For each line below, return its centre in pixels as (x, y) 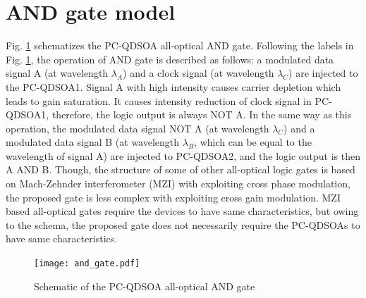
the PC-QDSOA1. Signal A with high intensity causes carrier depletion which (173, 86)
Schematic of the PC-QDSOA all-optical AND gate (145, 286)
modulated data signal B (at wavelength (93, 142)
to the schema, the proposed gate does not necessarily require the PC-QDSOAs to (183, 224)
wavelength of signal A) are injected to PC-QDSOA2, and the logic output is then (183, 155)
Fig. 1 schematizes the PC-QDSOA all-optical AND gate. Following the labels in (180, 45)
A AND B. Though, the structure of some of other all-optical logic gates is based (181, 169)
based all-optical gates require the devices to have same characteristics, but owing (182, 211)
